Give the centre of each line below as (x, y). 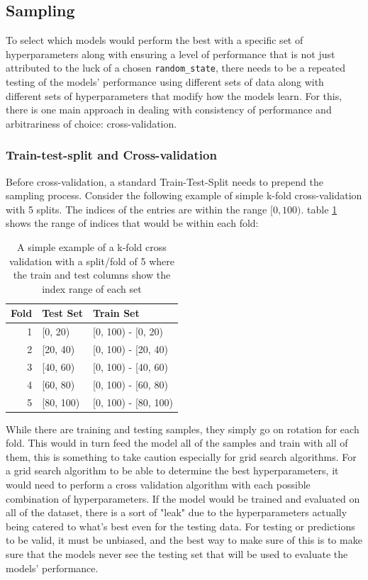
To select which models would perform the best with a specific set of (155, 40)
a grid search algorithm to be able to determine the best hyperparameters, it (172, 470)
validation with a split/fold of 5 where (91, 261)
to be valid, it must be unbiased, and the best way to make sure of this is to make (184, 540)
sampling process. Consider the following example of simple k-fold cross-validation (184, 195)
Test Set (63, 313)
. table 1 (319, 209)
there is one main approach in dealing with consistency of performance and (169, 110)
